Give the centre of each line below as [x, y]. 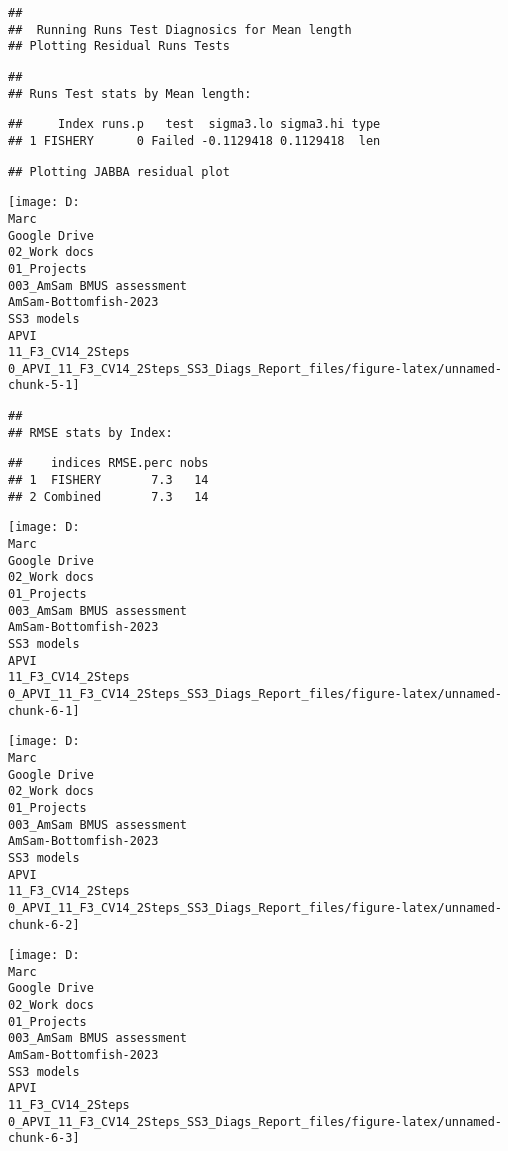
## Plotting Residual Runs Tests [119, 46]
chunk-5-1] [44, 385]
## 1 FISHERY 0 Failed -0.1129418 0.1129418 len [194, 140]
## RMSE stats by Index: [90, 432]
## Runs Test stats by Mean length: [130, 93]
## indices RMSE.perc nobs [108, 463]
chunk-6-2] [44, 924]
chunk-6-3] [44, 1138]
